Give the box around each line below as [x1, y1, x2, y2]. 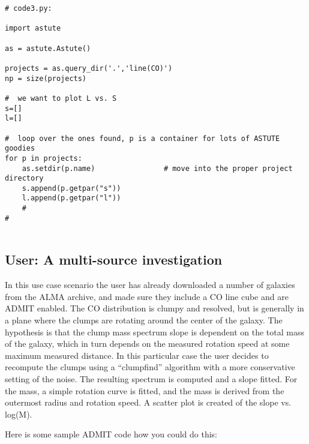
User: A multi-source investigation [5, 250, 223, 269]
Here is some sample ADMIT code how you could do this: [5, 428, 217, 440]
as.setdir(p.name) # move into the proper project [22, 164, 293, 173]
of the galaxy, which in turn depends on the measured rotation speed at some [5, 337, 290, 350]
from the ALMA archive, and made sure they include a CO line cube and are [5, 290, 289, 302]
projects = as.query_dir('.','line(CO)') [5, 64, 173, 73]
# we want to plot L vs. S [5, 94, 117, 103]
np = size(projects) [5, 74, 87, 83]
